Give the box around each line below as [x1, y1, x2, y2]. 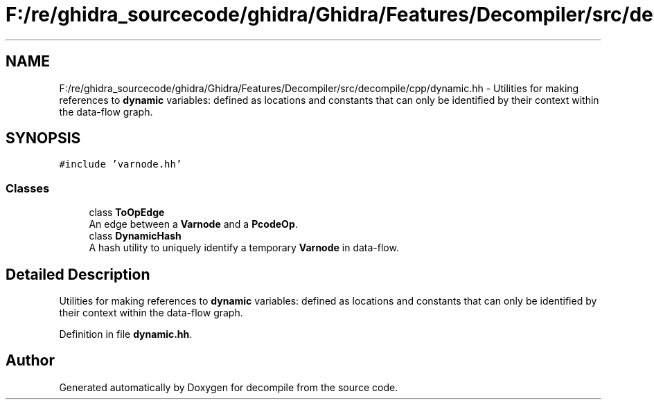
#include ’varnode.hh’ [59, 159, 182, 170]
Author [6, 352, 55, 370]
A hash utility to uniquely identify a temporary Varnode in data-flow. [89, 242, 399, 254]
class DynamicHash [89, 230, 182, 242]
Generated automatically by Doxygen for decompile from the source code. [59, 381, 398, 393]
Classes [6, 181, 50, 195]
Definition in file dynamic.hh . [59, 328, 193, 341]
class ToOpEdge [89, 206, 165, 219]
